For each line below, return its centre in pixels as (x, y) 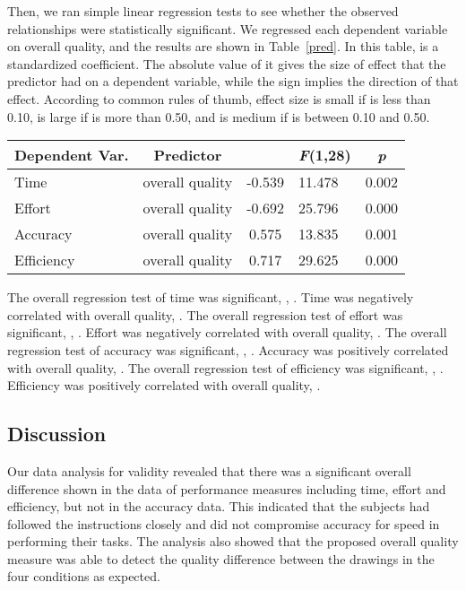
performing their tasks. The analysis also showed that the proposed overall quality (233, 541)
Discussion (57, 434)
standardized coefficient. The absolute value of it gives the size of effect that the (227, 63)
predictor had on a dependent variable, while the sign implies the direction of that (233, 81)
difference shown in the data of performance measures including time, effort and (227, 488)
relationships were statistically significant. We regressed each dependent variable (228, 28)
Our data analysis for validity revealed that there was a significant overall (209, 470)
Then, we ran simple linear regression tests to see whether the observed (203, 11)
